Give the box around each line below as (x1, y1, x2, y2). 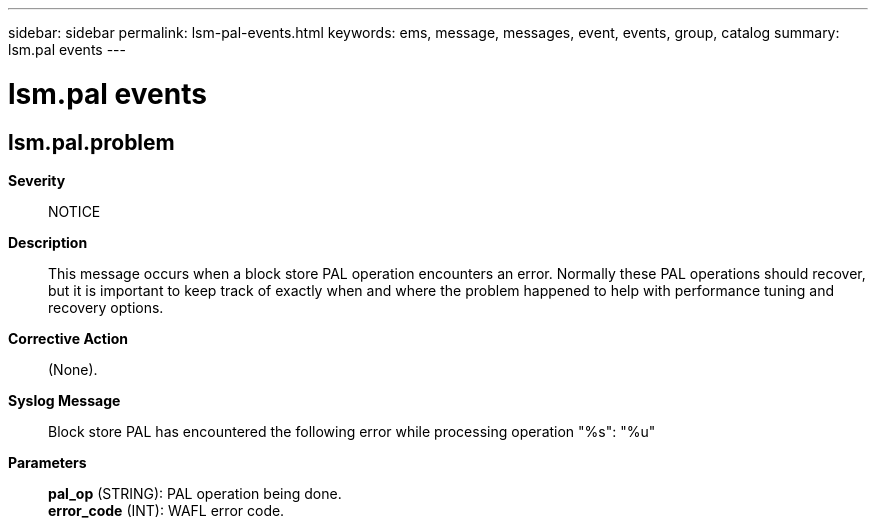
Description (8, 233, 88, 251)
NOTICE (48, 202, 101, 220)
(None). (48, 360, 98, 378)
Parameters (8, 453, 87, 471)
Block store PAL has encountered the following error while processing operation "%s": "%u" (48, 422, 656, 440)
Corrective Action (8, 329, 128, 347)
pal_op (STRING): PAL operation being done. (48, 484, 342, 502)
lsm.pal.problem (8, 129, 175, 155)
